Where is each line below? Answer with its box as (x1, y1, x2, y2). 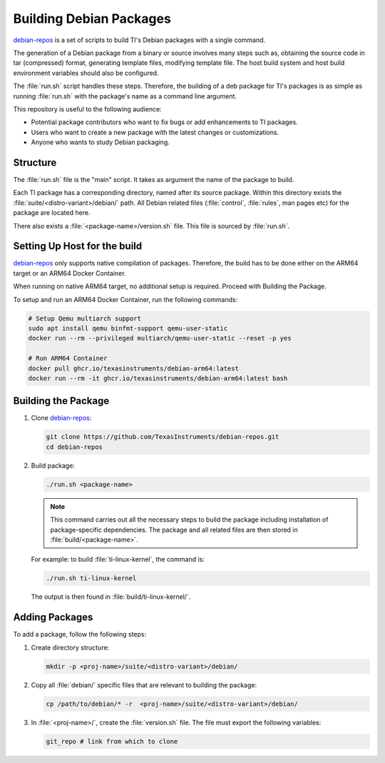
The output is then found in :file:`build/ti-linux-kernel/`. (31, 592, 191, 601)
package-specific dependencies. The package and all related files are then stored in (50, 525, 299, 534)
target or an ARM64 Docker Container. (13, 268, 126, 278)
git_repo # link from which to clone (46, 737, 178, 745)
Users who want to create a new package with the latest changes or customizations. (31, 128, 279, 136)
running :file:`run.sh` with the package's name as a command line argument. (13, 91, 237, 100)
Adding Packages (13, 611, 93, 624)
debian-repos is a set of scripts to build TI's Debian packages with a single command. (13, 36, 266, 44)
